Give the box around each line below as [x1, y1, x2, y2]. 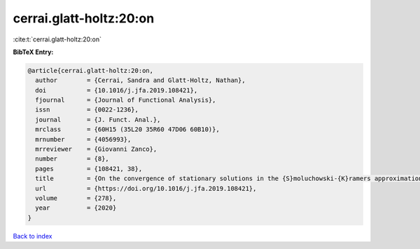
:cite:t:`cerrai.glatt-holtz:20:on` [13, 35, 101, 43]
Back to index [13, 231, 52, 240]
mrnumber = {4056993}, [35, 135, 132, 143]
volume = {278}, [35, 194, 117, 202]
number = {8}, [35, 155, 110, 163]
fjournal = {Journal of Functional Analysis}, [35, 96, 216, 105]
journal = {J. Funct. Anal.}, [35, 116, 161, 123]
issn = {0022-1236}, [35, 106, 139, 114]
